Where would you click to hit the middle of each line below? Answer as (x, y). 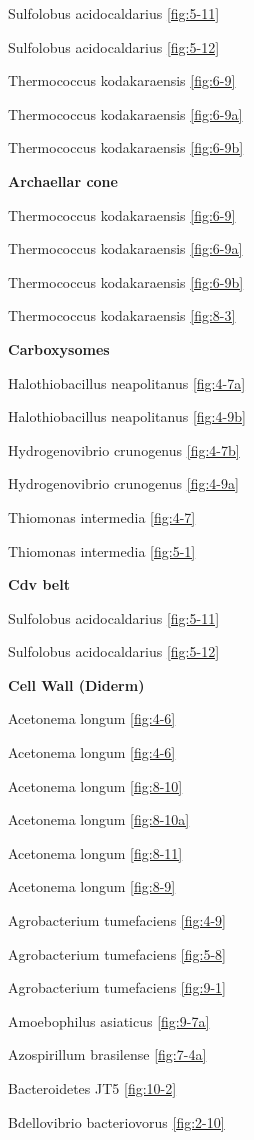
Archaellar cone (63, 180)
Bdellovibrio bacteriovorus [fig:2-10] (116, 1121)
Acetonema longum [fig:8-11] (95, 852)
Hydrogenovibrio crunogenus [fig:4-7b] (124, 449)
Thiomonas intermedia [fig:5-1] (102, 550)
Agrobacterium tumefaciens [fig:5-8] (117, 953)
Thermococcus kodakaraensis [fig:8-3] (122, 315)
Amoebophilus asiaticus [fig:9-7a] (109, 1020)
